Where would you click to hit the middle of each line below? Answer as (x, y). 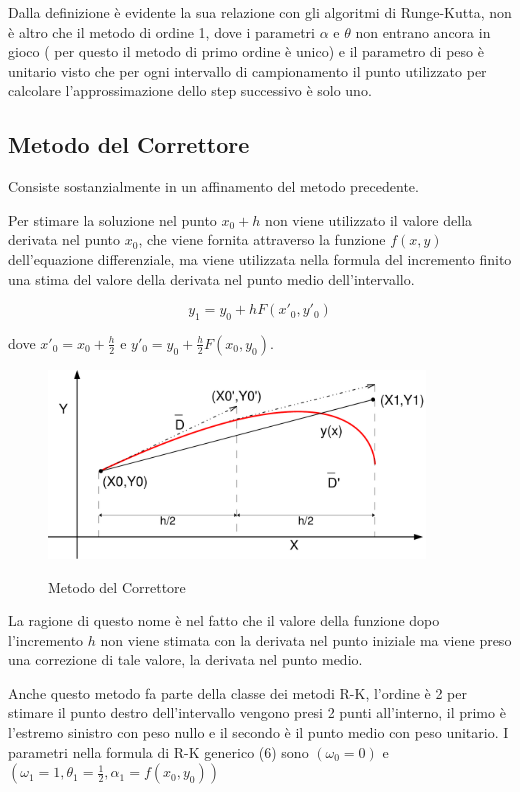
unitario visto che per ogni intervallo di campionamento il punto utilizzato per (247, 70)
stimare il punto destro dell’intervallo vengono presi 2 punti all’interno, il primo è (257, 712)
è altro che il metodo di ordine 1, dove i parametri (161, 31)
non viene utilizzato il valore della (369, 219)
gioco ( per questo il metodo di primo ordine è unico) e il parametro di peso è (246, 51)
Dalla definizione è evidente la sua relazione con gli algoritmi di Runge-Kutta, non (260, 12)
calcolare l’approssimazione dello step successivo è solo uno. (190, 90)
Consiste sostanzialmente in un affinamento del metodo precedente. (213, 186)
